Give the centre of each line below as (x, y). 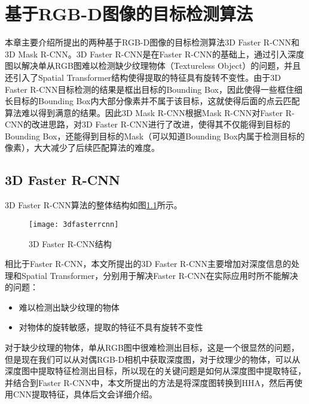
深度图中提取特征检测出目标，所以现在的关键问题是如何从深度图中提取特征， (155, 371)
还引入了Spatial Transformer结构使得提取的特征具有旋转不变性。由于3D (143, 77)
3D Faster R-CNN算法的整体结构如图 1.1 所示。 (94, 205)
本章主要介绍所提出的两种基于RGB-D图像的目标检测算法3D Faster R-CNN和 (152, 42)
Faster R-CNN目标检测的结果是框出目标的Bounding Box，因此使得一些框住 (149, 89)
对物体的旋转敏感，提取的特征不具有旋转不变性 (111, 327)
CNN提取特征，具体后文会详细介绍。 (85, 394)
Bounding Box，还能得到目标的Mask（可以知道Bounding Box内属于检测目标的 (155, 136)
